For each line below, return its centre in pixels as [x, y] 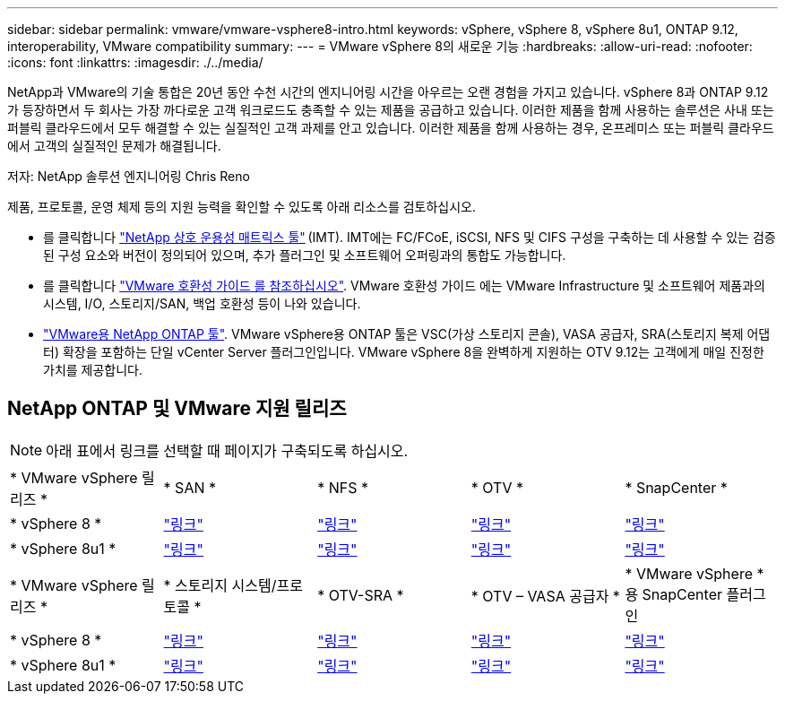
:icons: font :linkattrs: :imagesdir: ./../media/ [135, 62]
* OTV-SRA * [361, 595]
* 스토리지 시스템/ [220, 585]
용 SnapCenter [673, 594]
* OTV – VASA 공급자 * [545, 596]
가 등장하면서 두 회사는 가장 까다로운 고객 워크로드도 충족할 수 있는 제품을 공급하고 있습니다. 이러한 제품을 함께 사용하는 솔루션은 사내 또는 [391, 110]
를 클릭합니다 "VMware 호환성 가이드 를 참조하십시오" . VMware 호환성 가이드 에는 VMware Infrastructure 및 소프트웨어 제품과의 [404, 286]
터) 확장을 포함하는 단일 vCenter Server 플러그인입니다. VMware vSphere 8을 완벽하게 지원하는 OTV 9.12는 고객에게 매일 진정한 [404, 352]
